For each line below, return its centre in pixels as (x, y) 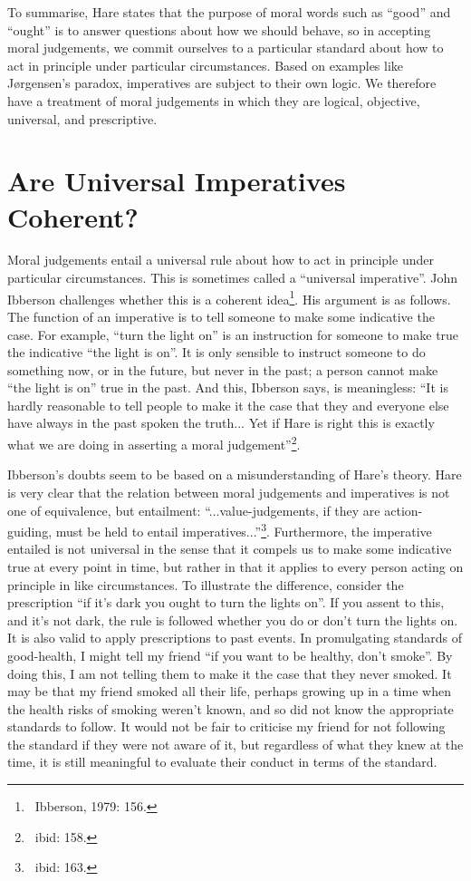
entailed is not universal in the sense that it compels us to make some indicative (230, 549)
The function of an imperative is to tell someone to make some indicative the (221, 316)
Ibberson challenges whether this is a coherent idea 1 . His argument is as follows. (229, 297)
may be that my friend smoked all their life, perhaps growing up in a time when (229, 691)
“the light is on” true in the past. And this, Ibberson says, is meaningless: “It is (228, 387)
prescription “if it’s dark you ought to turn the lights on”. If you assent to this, (226, 602)
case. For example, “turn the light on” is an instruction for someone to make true (233, 334)
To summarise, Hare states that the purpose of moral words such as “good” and (229, 12)
